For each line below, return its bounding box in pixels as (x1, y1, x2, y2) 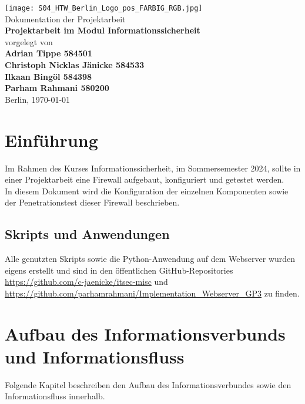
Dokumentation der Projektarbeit (5, 12, 126, 25)
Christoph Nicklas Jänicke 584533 (5, 59, 145, 71)
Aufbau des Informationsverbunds (5, 321, 286, 345)
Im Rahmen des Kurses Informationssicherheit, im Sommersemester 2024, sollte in (5, 161, 301, 174)
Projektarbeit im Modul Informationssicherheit (5, 24, 200, 36)
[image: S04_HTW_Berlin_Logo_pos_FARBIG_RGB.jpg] (5, 4, 203, 12)
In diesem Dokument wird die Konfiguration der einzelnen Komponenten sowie (5, 184, 289, 197)
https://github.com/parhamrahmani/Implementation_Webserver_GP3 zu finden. (5, 287, 300, 299)
